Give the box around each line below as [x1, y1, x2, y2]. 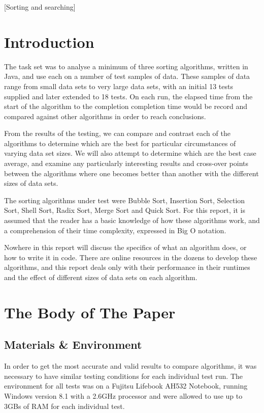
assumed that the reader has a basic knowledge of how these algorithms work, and [4, 215, 260, 226]
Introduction [4, 31, 94, 52]
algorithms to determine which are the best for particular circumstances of [4, 137, 236, 148]
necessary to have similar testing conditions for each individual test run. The [4, 370, 243, 381]
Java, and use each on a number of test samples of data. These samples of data [4, 71, 250, 81]
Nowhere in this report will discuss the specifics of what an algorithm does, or [4, 242, 247, 253]
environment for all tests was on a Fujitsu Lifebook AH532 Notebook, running [4, 380, 248, 391]
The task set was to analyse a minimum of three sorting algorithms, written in [4, 61, 248, 71]
